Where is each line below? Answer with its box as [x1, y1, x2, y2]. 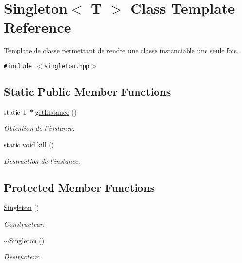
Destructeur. [4, 251, 41, 262]
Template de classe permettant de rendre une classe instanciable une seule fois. [4, 45, 239, 55]
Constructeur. [4, 218, 45, 228]
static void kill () [4, 139, 54, 149]
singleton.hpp [44, 62, 90, 70]
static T [4, 106, 28, 117]
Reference [4, 17, 71, 37]
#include [4, 62, 32, 70]
